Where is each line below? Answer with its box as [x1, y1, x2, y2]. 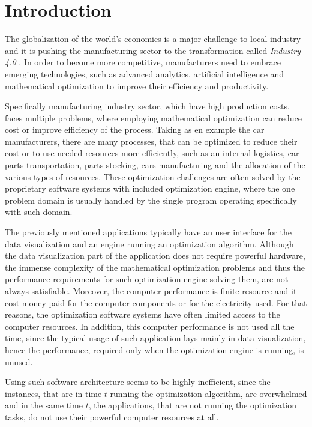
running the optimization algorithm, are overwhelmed [110, 387, 307, 399]
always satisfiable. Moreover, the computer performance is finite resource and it [5, 285, 297, 297]
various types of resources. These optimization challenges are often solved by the [5, 170, 301, 183]
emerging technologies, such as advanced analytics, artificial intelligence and [5, 67, 284, 80]
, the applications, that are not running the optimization [88, 399, 297, 411]
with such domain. [5, 205, 73, 218]
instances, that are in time [5, 387, 102, 399]
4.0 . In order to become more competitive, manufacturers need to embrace [5, 56, 281, 68]
